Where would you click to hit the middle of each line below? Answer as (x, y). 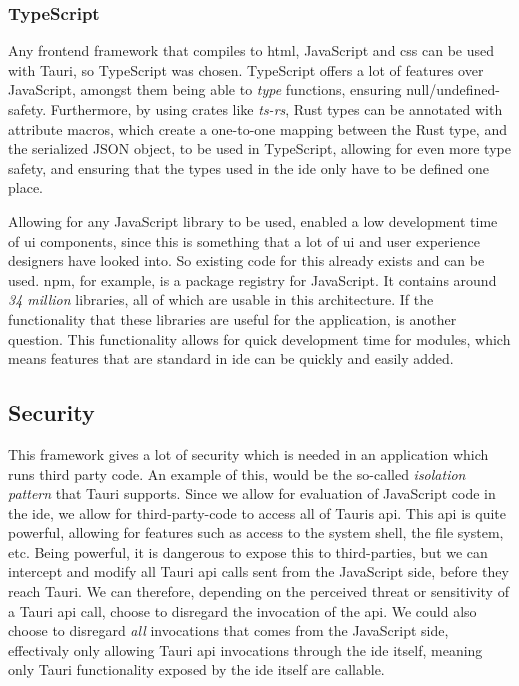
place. (25, 187)
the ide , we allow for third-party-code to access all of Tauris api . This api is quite (257, 512)
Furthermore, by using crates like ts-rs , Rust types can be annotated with (276, 109)
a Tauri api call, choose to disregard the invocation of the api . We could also (242, 610)
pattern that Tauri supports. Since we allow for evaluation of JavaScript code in (252, 493)
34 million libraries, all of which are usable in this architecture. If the (221, 299)
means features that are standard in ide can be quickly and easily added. (231, 358)
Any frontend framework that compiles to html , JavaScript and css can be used (251, 50)
